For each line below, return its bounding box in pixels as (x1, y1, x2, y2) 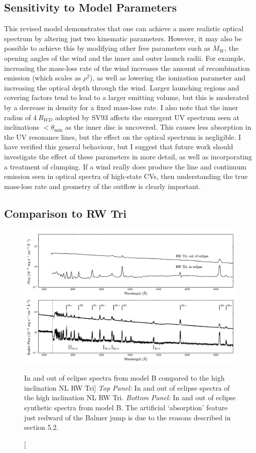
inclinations (4, 122, 40, 132)
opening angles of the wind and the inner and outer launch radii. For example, (4, 52, 245, 63)
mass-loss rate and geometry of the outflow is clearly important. (4, 180, 201, 191)
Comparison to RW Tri (4, 205, 126, 221)
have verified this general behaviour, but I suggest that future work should (4, 141, 233, 152)
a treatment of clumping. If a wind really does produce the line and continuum (4, 161, 246, 171)
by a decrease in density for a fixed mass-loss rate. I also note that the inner (4, 102, 238, 112)
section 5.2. (24, 422, 59, 432)
